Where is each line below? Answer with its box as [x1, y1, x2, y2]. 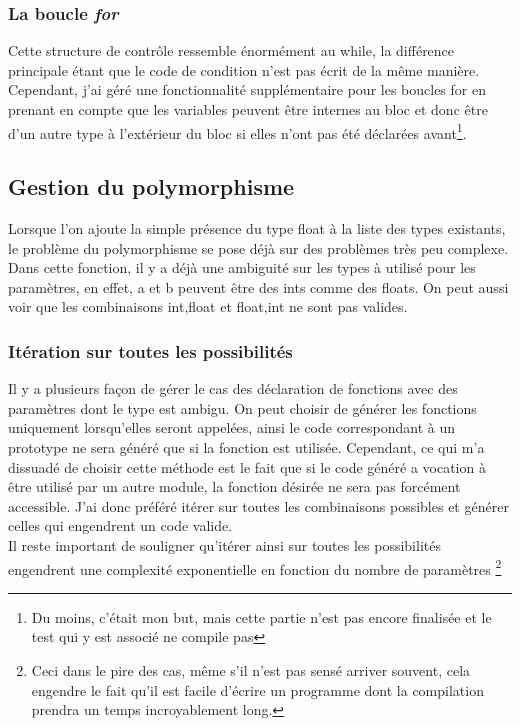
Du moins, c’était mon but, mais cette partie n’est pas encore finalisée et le [31, 606, 492, 627]
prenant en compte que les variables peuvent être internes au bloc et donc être [8, 99, 488, 119]
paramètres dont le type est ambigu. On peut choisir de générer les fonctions [8, 397, 477, 418]
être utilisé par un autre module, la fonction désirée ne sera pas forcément [8, 476, 461, 497]
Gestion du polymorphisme [8, 171, 295, 202]
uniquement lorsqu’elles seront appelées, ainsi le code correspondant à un [8, 417, 456, 438]
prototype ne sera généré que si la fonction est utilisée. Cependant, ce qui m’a [8, 437, 485, 458]
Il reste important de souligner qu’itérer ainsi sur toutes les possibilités [8, 534, 441, 555]
